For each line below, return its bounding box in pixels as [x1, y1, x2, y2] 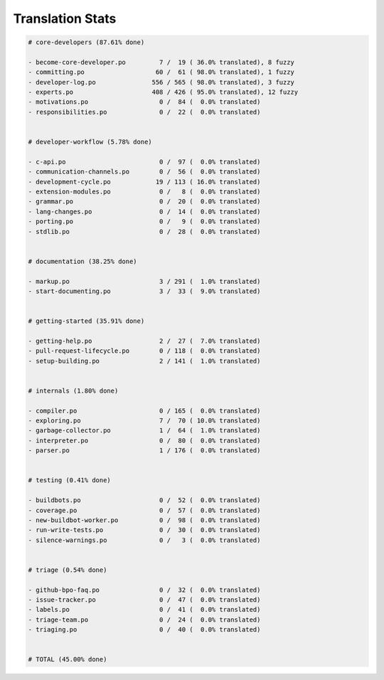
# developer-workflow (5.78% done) [28, 138, 152, 146]
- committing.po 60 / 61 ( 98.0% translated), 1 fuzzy [28, 68, 295, 76]
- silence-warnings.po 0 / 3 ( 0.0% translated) [28, 536, 261, 544]
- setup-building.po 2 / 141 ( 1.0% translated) [28, 356, 261, 365]
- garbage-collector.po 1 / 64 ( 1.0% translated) [28, 427, 261, 435]
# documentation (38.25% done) [28, 257, 138, 265]
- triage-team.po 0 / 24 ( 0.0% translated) [28, 615, 261, 624]
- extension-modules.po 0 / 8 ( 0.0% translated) [28, 188, 261, 196]
